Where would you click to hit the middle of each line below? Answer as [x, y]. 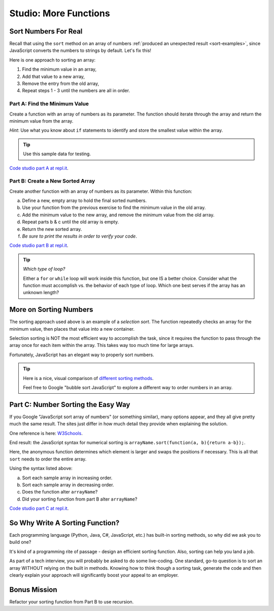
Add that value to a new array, [54, 76]
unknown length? [41, 293]
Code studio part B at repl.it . [39, 245]
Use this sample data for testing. [57, 154]
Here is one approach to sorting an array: [53, 60]
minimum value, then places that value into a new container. [72, 329]
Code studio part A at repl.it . [39, 168]
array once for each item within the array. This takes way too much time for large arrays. [102, 345]
